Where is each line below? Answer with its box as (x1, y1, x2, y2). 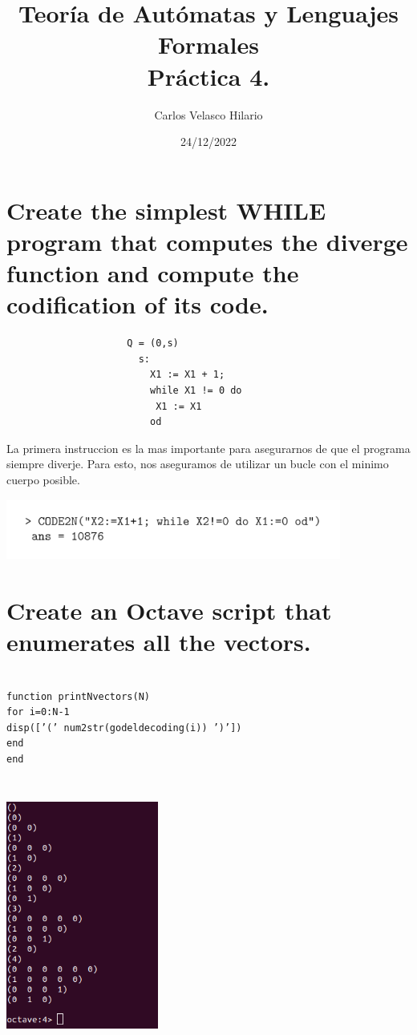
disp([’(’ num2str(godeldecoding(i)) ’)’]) (6, 722, 242, 734)
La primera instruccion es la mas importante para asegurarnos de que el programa (6, 439, 411, 456)
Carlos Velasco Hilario (154, 106, 263, 123)
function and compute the (6, 257, 299, 289)
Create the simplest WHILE (6, 193, 326, 226)
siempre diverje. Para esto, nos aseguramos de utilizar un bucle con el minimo (6, 455, 389, 472)
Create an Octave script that (6, 593, 332, 626)
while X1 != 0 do (149, 384, 242, 396)
